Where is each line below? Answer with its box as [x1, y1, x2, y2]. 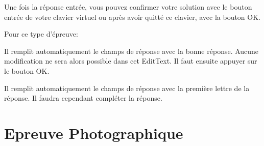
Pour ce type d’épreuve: [4, 28, 78, 39]
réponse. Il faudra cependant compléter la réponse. [4, 93, 162, 103]
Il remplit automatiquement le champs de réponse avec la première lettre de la [4, 82, 250, 93]
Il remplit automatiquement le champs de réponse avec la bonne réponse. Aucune [4, 45, 259, 56]
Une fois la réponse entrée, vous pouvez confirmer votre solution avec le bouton [4, 2, 252, 12]
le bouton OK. [4, 65, 50, 76]
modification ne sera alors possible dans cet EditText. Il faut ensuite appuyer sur [4, 55, 257, 66]
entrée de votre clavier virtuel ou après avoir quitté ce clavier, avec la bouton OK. [4, 11, 260, 22]
